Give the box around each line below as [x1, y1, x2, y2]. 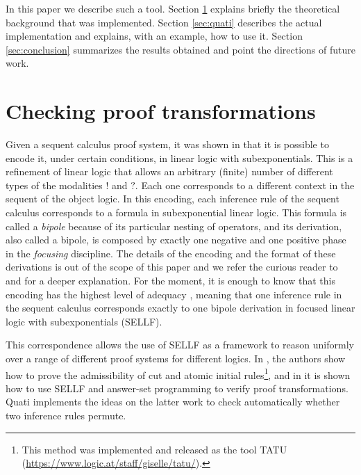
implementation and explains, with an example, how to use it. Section [6, 29, 303, 43]
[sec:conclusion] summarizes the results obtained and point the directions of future [6, 42, 355, 56]
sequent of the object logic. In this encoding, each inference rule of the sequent [6, 191, 339, 206]
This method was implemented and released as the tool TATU [22, 442, 287, 456]
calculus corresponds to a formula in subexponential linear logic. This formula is [6, 205, 347, 220]
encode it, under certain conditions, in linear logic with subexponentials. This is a [6, 150, 353, 165]
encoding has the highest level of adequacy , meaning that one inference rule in [6, 287, 342, 301]
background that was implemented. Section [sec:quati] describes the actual [6, 15, 322, 29]
